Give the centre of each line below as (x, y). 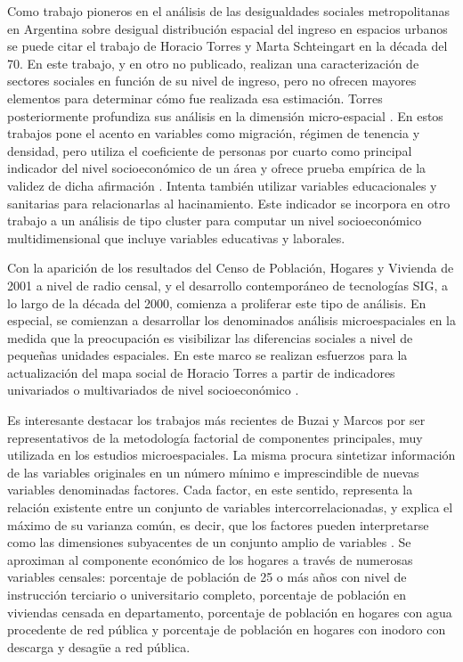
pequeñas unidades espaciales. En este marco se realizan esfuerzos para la (207, 355)
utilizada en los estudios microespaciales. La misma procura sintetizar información (231, 455)
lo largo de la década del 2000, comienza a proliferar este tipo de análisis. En (217, 302)
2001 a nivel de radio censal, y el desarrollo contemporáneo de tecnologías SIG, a (228, 285)
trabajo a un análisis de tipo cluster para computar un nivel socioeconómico (215, 221)
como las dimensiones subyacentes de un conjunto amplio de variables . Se (209, 542)
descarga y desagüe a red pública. (99, 646)
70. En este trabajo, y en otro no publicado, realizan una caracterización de (213, 63)
